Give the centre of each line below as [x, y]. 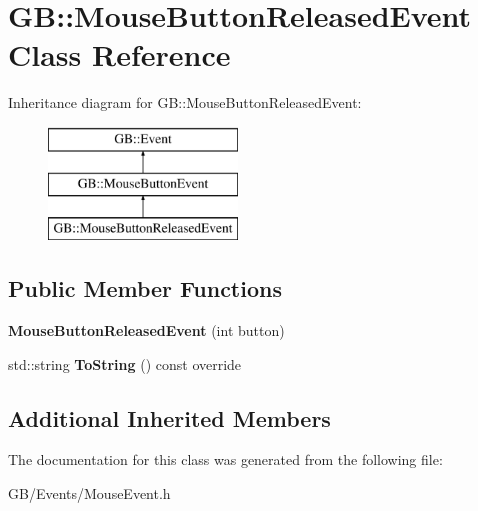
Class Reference [119, 54]
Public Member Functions [145, 288]
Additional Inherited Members [169, 417]
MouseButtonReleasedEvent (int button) [146, 330]
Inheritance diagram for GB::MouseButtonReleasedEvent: [185, 102]
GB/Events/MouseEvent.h [89, 493]
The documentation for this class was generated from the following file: [225, 459]
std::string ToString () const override [125, 363]
